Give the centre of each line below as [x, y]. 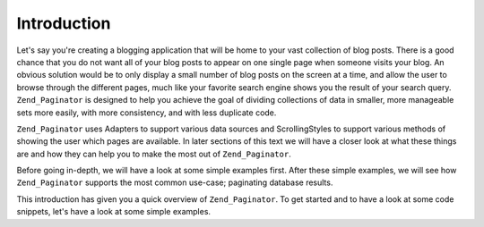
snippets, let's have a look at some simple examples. [113, 212]
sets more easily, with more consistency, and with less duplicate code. [147, 113]
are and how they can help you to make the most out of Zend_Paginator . [154, 154]
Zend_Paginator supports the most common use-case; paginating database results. [175, 182]
